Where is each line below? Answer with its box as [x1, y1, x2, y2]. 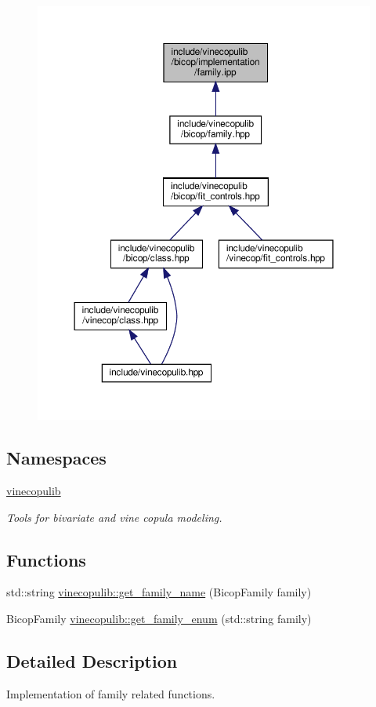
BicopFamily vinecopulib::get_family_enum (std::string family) [6, 610, 312, 626]
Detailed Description [6, 648, 178, 672]
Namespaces [6, 446, 107, 470]
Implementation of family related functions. [6, 685, 215, 702]
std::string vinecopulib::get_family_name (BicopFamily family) [6, 584, 312, 600]
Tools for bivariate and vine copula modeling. [6, 508, 222, 525]
